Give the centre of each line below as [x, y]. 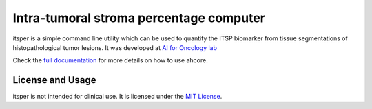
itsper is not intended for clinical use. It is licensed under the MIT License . [117, 97]
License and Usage [54, 80]
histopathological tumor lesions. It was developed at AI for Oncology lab [115, 47]
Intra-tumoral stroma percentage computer [139, 18]
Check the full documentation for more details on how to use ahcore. [110, 60]
